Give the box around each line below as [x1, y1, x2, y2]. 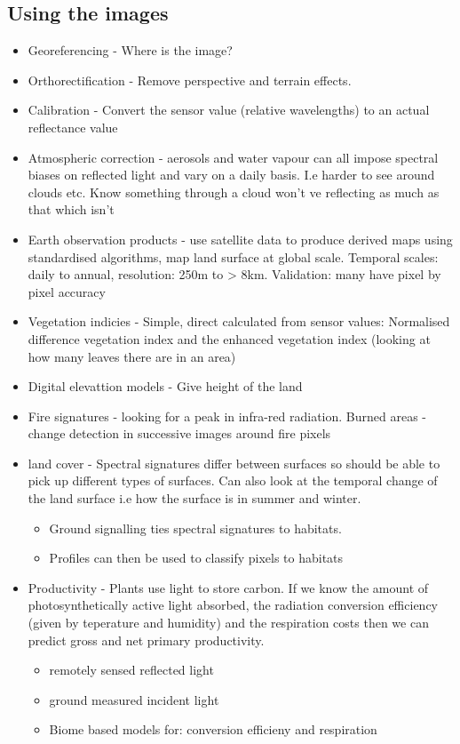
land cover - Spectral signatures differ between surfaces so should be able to [28, 453, 440, 472]
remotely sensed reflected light [49, 660, 214, 679]
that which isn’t [28, 200, 115, 219]
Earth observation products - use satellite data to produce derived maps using [28, 229, 453, 248]
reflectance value [28, 117, 118, 136]
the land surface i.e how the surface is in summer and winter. [28, 489, 361, 508]
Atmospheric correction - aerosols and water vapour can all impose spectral [28, 148, 439, 166]
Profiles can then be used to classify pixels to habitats [49, 548, 344, 567]
